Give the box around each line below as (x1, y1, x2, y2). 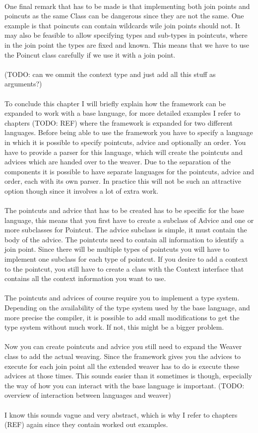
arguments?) (4, 78, 42, 89)
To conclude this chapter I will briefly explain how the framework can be (4, 98, 226, 108)
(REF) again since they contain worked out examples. (4, 419, 168, 430)
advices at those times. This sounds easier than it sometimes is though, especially (4, 370, 252, 381)
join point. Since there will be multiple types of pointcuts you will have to (4, 244, 229, 254)
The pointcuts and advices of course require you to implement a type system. (4, 292, 240, 303)
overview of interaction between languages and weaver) (4, 390, 171, 400)
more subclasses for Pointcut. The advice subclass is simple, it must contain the (4, 224, 247, 235)
